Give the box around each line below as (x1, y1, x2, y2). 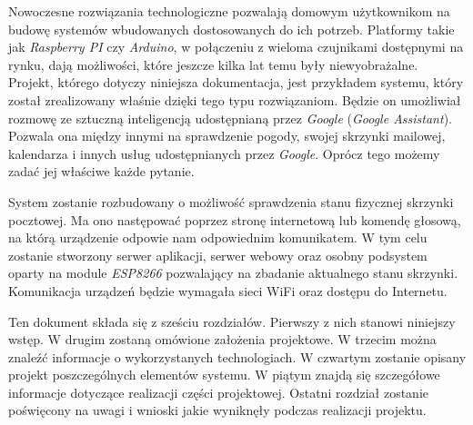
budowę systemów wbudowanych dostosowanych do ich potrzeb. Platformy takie (8, 19, 455, 38)
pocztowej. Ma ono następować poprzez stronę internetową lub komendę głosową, (8, 210, 461, 229)
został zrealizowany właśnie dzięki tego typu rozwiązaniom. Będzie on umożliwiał (8, 90, 461, 109)
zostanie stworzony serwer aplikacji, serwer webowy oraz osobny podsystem (8, 245, 428, 264)
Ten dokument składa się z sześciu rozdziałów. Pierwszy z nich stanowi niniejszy (8, 311, 456, 331)
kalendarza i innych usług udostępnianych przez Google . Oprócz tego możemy (8, 143, 440, 163)
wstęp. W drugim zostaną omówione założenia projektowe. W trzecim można (8, 330, 437, 349)
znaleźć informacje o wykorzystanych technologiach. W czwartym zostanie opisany (8, 347, 467, 366)
